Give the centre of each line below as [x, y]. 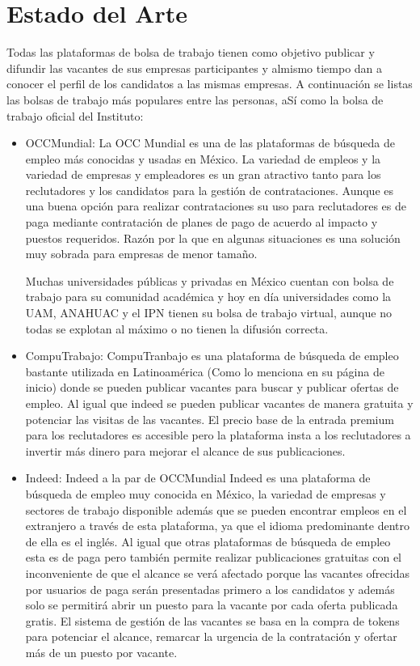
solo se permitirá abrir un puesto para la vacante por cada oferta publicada [212, 605]
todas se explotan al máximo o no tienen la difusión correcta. [177, 328]
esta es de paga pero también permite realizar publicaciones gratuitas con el [213, 557]
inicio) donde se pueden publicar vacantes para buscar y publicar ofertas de [212, 387]
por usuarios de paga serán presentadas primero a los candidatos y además [210, 589]
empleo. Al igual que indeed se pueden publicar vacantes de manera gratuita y [219, 403]
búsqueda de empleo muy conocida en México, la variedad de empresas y [206, 493]
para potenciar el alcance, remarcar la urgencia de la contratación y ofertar [211, 636]
